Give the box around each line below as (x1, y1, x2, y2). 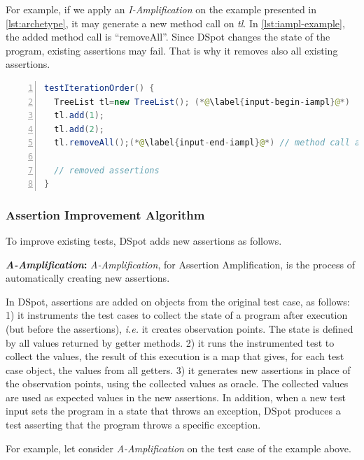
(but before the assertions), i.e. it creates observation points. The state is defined (6, 321, 353, 336)
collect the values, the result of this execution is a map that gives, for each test (6, 349, 344, 364)
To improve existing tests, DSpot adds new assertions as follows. (6, 233, 282, 247)
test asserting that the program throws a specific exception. (6, 417, 261, 432)
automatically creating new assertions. (6, 271, 170, 285)
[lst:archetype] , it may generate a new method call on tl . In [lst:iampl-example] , (6, 15, 345, 30)
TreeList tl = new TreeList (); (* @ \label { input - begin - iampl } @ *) (54, 96, 350, 107)
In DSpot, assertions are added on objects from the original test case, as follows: (6, 294, 350, 308)
